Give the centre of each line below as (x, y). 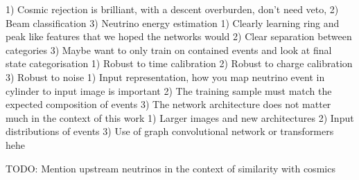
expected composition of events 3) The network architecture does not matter (168, 104)
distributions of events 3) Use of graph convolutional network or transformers (170, 131)
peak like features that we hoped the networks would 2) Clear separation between (179, 36)
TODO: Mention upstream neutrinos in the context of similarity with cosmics (170, 168)
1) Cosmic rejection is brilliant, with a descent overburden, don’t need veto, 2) (172, 9)
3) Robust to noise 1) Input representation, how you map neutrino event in (165, 76)
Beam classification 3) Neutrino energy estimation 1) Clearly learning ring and (173, 22)
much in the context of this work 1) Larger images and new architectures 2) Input (180, 117)
